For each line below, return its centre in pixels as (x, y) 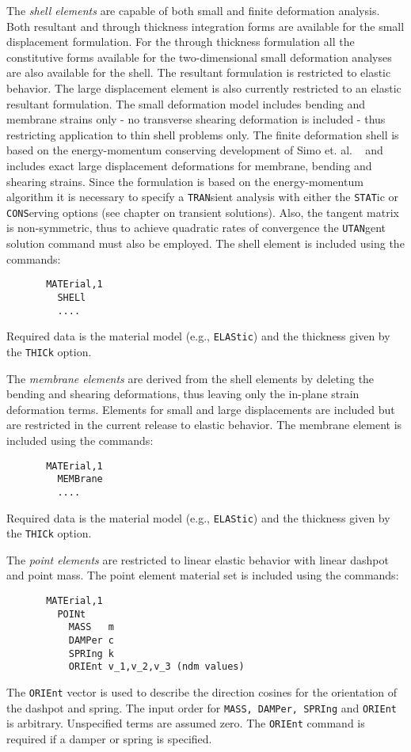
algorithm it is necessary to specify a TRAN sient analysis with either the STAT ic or (203, 197)
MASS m (91, 627)
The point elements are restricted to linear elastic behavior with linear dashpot (198, 559)
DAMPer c (91, 640)
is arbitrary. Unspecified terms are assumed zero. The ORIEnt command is (186, 723)
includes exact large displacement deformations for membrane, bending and (189, 165)
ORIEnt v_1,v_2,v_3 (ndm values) (156, 667)
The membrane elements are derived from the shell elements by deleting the (190, 378)
